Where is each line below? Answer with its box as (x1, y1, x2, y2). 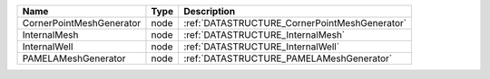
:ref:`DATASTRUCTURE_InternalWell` (182, 40, 340, 53)
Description (182, 5, 236, 17)
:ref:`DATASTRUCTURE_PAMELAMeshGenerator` (182, 52, 393, 65)
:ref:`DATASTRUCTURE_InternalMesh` (182, 29, 346, 40)
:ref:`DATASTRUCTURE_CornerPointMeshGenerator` (182, 17, 407, 29)
